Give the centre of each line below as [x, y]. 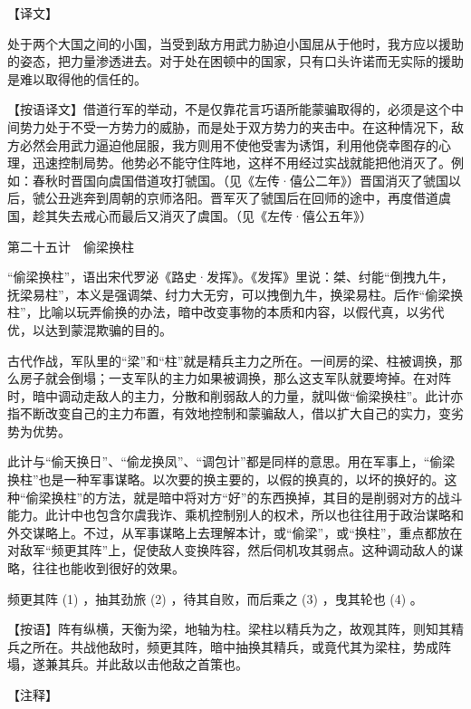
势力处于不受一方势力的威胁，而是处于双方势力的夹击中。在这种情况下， [235, 126]
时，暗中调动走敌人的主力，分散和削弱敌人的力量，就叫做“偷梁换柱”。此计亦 [235, 395]
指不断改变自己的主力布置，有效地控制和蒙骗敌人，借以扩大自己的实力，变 [229, 413]
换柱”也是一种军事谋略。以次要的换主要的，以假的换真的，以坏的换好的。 [226, 479]
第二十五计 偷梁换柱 [71, 246]
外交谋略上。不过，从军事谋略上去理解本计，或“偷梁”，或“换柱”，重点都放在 [235, 532]
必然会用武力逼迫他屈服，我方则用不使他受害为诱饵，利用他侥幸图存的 [229, 144]
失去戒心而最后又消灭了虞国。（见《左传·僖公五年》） [215, 215]
